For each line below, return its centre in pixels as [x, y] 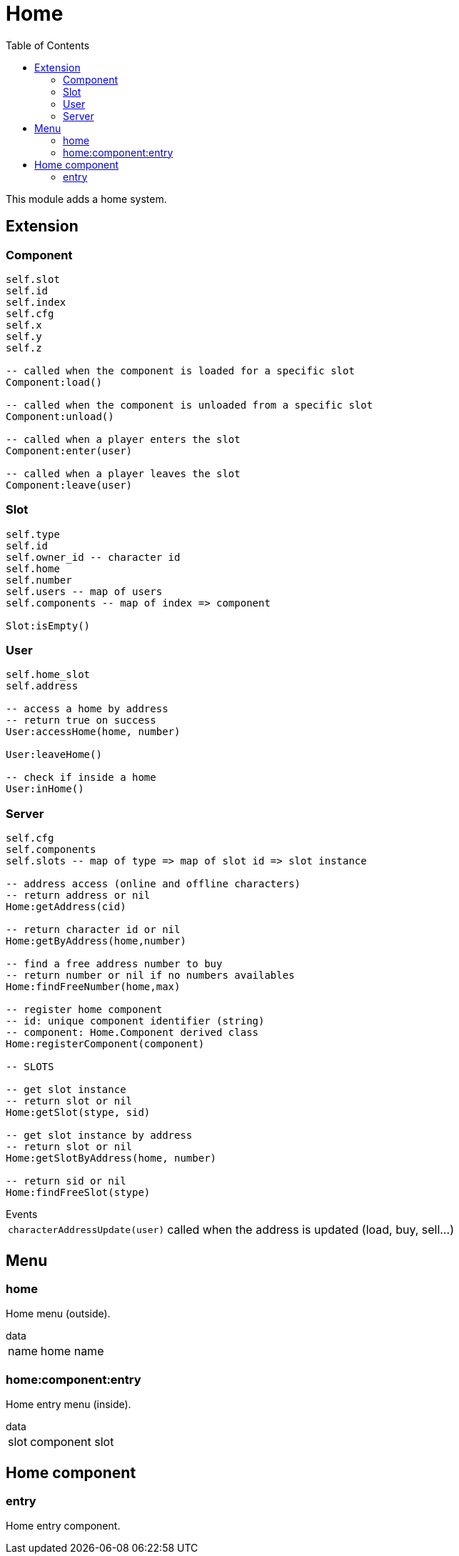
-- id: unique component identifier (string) [135, 1021]
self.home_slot [48, 675]
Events [22, 1215]
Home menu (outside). [58, 1314]
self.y [24, 336]
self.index [36, 302]
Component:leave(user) [69, 485]
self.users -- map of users [84, 591]
